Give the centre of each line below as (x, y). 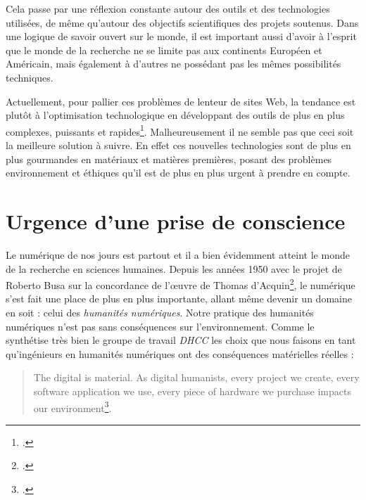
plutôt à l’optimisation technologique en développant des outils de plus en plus (175, 115)
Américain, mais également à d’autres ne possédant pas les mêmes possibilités (173, 64)
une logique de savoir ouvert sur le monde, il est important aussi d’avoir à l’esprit (181, 36)
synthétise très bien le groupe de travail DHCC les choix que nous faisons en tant (181, 340)
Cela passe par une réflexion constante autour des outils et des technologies (168, 8)
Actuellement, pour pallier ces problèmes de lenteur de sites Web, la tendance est (181, 101)
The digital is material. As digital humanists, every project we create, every (196, 377)
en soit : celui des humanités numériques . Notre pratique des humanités (160, 312)
